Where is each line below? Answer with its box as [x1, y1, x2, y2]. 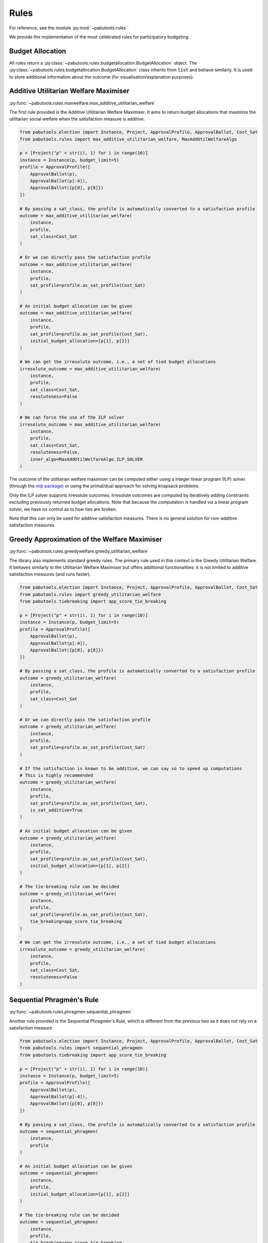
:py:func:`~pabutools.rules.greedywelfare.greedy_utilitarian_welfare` [9, 548, 149, 554]
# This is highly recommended [19, 772, 93, 778]
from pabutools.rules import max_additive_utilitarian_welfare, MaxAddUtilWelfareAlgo [19, 136, 237, 142]
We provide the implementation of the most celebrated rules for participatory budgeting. [9, 34, 190, 40]
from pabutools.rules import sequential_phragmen [19, 1045, 143, 1051]
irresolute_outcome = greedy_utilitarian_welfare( [19, 946, 146, 952]
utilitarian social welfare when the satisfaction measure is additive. [9, 116, 145, 122]
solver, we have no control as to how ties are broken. [9, 506, 117, 512]
